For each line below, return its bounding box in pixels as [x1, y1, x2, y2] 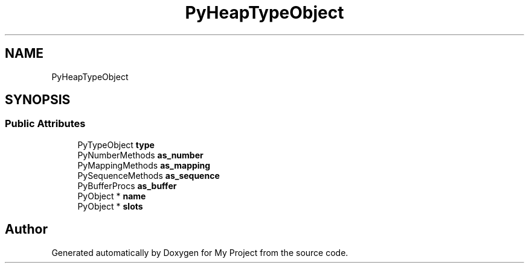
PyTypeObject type [77, 139, 155, 150]
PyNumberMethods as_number [77, 149, 204, 160]
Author [5, 222, 48, 237]
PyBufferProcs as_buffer [77, 180, 177, 191]
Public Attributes [5, 117, 86, 130]
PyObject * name [77, 190, 146, 201]
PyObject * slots [77, 201, 143, 211]
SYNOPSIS [5, 92, 71, 108]
